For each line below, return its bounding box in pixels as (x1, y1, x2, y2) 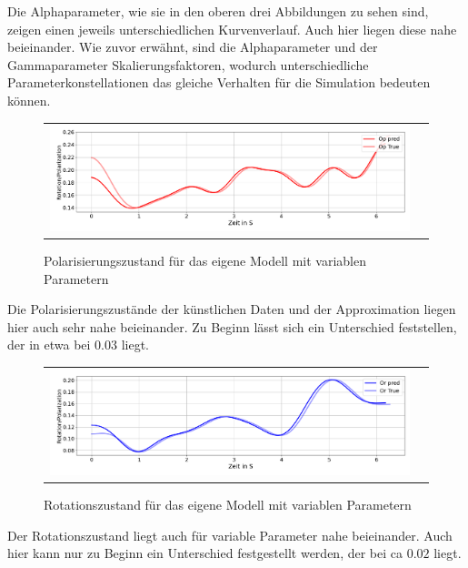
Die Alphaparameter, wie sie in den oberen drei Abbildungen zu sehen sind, (7, 2, 429, 20)
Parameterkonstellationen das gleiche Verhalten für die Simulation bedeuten (7, 73, 431, 92)
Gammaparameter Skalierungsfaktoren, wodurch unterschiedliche (7, 55, 369, 74)
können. (7, 90, 51, 109)
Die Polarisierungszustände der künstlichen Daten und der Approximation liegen (7, 299, 456, 319)
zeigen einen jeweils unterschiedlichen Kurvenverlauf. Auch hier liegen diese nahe (7, 19, 457, 38)
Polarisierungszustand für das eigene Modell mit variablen (44, 250, 366, 269)
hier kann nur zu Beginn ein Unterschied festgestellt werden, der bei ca (7, 543, 403, 563)
